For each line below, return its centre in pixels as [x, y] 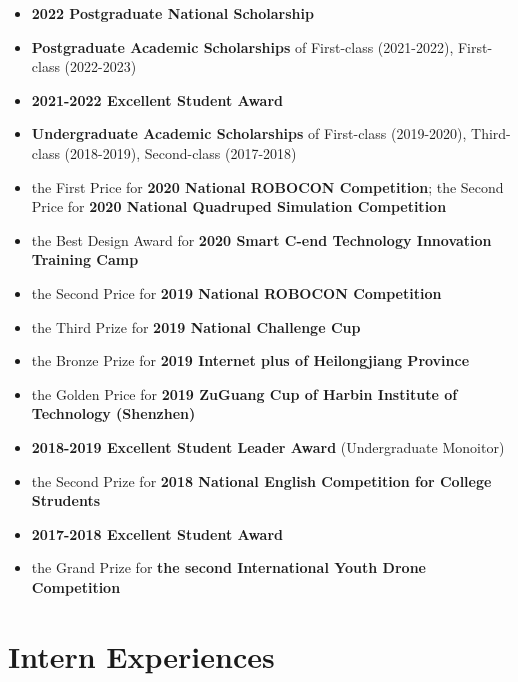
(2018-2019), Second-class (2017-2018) [180, 152]
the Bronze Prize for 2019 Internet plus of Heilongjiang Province [250, 360]
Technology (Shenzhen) [113, 413]
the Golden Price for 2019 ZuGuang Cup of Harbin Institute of [244, 393]
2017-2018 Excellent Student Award [157, 533]
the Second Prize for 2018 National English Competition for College [261, 480]
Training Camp [85, 259]
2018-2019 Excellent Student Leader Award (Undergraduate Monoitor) [268, 446]
